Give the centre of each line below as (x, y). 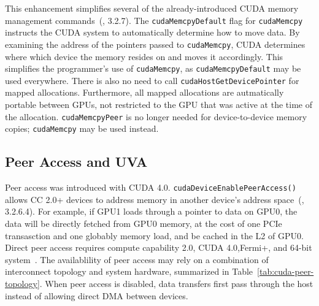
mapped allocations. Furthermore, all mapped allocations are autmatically (144, 92)
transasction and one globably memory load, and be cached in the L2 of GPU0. (154, 235)
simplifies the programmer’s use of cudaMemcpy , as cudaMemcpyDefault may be (153, 68)
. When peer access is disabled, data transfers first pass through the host (176, 283)
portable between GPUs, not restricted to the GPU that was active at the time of (159, 104)
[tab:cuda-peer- (286, 271)
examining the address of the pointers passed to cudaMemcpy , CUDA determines (155, 44)
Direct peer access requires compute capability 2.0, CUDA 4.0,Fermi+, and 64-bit (159, 247)
